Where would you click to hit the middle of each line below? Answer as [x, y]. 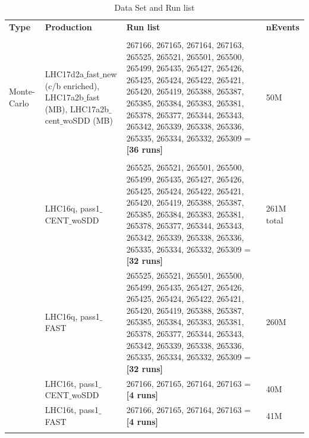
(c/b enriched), [72, 85]
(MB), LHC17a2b [77, 108]
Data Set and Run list [154, 7]
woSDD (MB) [88, 120]
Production [68, 26]
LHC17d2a [64, 73]
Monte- [22, 91]
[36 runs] [145, 149]
